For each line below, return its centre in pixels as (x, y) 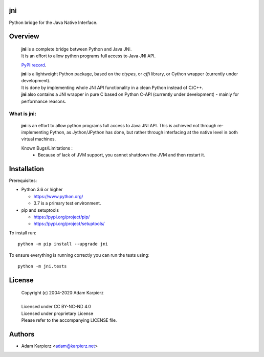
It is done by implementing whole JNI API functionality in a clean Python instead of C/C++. (112, 88)
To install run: (23, 233)
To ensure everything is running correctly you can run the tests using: (79, 255)
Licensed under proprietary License (57, 313)
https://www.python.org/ (58, 196)
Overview (24, 36)
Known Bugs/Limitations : (47, 148)
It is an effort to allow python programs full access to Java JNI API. (88, 56)
